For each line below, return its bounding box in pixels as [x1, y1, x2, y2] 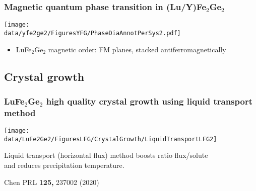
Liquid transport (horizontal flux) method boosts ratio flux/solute [4, 150, 208, 160]
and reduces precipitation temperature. [4, 159, 124, 170]
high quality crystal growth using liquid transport [46, 94, 252, 107]
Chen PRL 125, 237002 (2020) [4, 176, 99, 187]
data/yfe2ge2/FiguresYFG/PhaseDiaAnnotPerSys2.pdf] [4, 29, 181, 37]
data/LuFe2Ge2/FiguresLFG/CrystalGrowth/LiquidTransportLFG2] [4, 135, 217, 143]
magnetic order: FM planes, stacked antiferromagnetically [48, 44, 226, 54]
